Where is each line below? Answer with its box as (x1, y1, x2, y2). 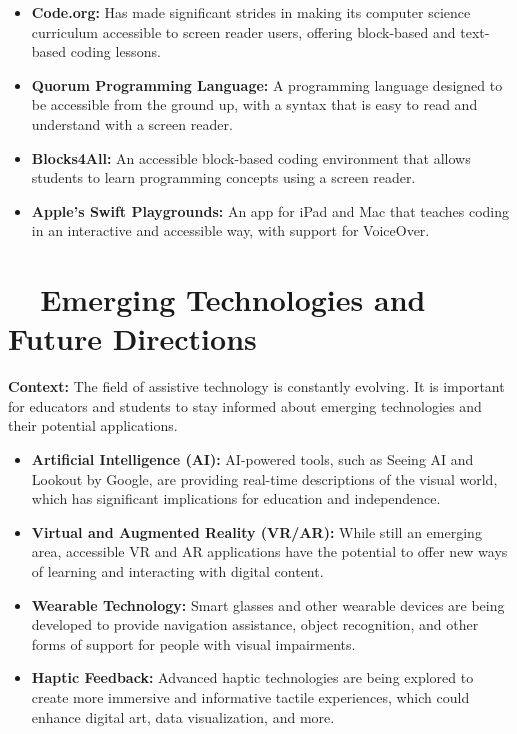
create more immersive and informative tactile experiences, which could (31, 686, 470, 707)
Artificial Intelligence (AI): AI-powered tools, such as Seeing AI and (31, 449, 474, 470)
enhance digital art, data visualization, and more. (31, 706, 335, 727)
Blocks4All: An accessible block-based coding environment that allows (31, 147, 471, 168)
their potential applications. (8, 415, 178, 436)
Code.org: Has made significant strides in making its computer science (31, 2, 471, 22)
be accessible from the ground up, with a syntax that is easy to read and (31, 94, 478, 115)
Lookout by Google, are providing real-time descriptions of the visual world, (31, 468, 498, 489)
